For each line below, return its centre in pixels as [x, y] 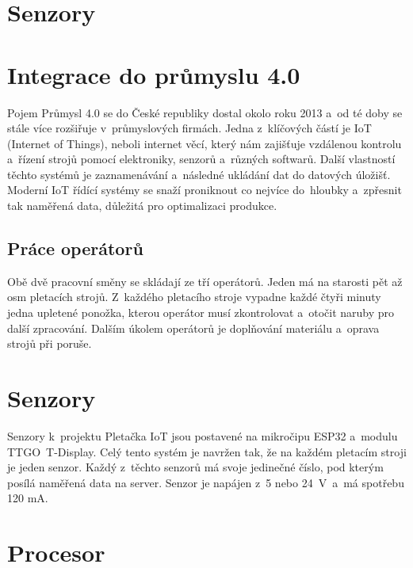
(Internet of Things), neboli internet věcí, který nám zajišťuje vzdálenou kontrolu [205, 143]
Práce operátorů [75, 248]
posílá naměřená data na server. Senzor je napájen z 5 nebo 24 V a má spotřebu [206, 482]
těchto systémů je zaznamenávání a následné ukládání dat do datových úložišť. [199, 174]
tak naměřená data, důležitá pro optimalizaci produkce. [142, 206]
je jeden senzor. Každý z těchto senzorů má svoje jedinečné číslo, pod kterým [195, 467]
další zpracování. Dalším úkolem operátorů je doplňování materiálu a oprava [193, 328]
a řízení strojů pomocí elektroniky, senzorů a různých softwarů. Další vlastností [201, 159]
